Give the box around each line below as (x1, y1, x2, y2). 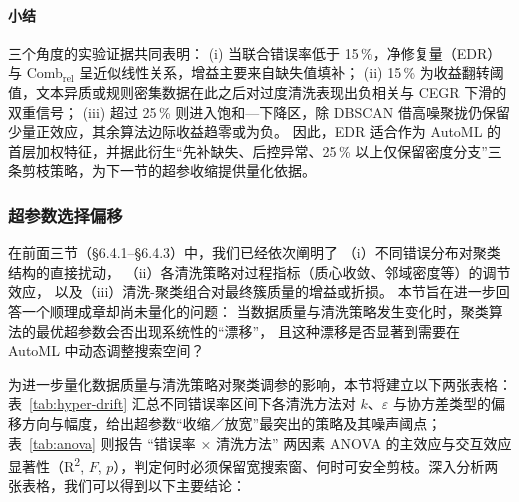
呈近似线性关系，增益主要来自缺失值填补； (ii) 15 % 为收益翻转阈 (79, 62, 504, 83)
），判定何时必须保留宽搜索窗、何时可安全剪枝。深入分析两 (113, 455, 499, 476)
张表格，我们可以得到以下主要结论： (8, 475, 246, 496)
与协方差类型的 (392, 393, 491, 414)
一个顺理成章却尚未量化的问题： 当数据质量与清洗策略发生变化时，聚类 (21, 300, 489, 321)
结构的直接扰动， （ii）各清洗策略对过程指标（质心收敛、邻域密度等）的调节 (8, 261, 511, 282)
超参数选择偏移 (8, 202, 123, 227)
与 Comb (8, 62, 63, 83)
